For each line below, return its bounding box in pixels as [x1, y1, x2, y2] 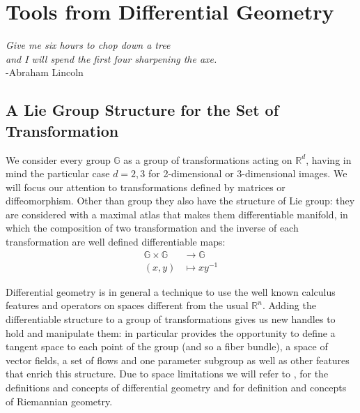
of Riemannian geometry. [6, 393, 113, 408]
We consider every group [6, 152, 111, 167]
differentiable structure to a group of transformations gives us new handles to [6, 311, 336, 326]
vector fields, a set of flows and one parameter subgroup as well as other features [6, 352, 350, 367]
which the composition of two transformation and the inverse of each [6, 220, 299, 235]
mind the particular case [6, 166, 110, 181]
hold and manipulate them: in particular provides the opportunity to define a [6, 325, 336, 340]
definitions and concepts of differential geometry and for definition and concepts [6, 380, 347, 394]
